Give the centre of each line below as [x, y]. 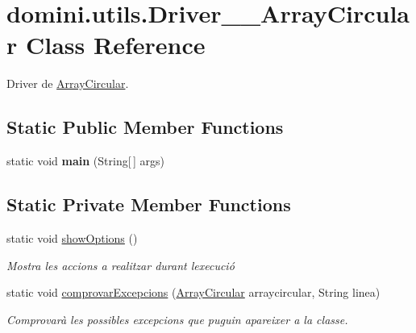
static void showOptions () [72, 237]
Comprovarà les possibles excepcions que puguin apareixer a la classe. [177, 319]
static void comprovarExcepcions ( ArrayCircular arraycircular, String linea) [193, 292]
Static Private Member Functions [149, 204]
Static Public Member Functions [145, 127]
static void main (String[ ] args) [85, 161]
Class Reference [115, 45]
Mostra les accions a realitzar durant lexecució [121, 265]
